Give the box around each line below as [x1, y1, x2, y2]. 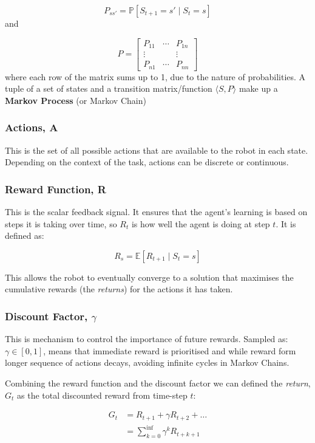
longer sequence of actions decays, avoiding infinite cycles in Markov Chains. [5, 356, 290, 369]
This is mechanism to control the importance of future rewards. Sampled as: [5, 332, 288, 345]
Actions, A [5, 120, 58, 135]
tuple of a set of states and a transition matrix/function [5, 82, 212, 95]
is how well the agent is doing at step [131, 217, 270, 230]
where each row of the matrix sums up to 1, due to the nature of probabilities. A [5, 70, 306, 83]
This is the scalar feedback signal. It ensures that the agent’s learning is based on [5, 205, 308, 218]
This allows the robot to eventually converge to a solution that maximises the [5, 270, 294, 283]
